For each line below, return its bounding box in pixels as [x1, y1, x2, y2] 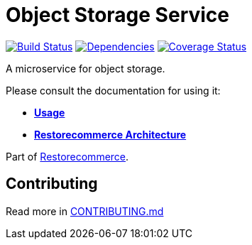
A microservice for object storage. [6, 62, 165, 75]
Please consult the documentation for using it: [6, 84, 221, 97]
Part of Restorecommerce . [6, 150, 129, 163]
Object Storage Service [6, 3, 229, 27]
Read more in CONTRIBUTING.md [6, 205, 164, 217]
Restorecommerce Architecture [34, 128, 187, 141]
